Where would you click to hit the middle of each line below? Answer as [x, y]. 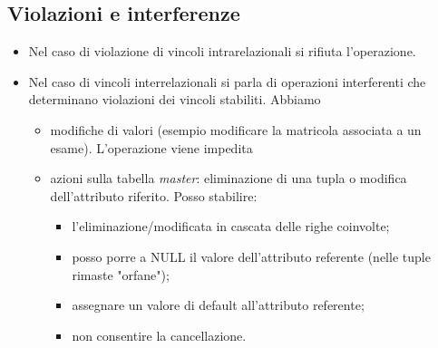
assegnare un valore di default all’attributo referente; [218, 305]
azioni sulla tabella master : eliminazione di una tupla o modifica [229, 178]
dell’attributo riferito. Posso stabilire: [154, 195]
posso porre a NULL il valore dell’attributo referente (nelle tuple [251, 256]
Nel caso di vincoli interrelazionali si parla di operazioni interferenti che [227, 81]
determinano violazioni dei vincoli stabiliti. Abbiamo [175, 99]
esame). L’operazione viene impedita [151, 147]
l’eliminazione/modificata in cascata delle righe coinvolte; [231, 226]
